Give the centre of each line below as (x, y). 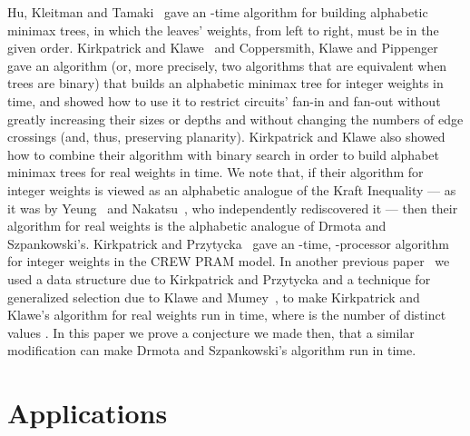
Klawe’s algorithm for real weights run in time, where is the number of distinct (227, 315)
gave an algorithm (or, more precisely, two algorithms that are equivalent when (227, 65)
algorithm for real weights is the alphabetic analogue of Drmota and (197, 226)
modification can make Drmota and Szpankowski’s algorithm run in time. (212, 350)
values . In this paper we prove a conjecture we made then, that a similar (211, 332)
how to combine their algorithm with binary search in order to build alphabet (223, 154)
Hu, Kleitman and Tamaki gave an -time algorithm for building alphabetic (218, 12)
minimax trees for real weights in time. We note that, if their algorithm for (215, 172)
